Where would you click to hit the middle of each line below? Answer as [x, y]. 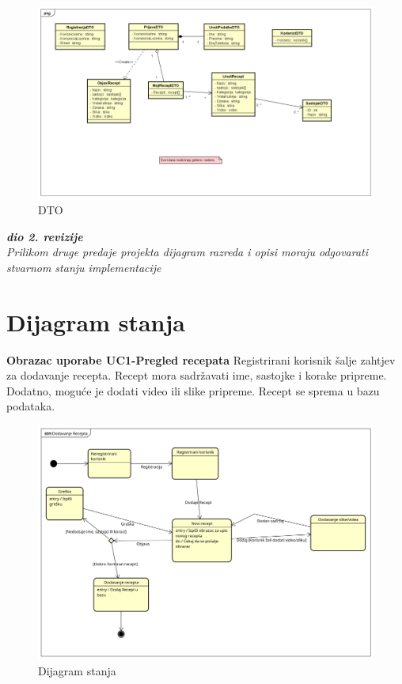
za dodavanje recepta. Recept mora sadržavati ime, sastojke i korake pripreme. [197, 375]
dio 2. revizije [45, 236]
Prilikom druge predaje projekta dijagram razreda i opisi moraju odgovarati [188, 252]
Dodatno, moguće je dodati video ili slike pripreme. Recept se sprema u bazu [193, 390]
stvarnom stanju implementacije [84, 267]
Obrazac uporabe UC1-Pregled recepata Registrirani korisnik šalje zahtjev [201, 359]
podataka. [31, 406]
